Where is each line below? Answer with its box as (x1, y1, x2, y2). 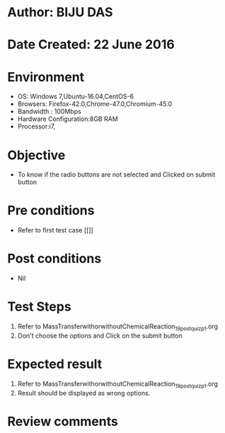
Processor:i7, (17, 122, 56, 131)
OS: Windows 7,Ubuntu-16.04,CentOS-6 (17, 93, 134, 101)
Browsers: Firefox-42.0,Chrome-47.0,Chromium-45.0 (17, 100, 173, 108)
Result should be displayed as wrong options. (17, 388, 151, 397)
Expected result (7, 356, 103, 372)
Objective (7, 147, 66, 163)
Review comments (7, 413, 118, 429)
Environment (7, 69, 85, 85)
